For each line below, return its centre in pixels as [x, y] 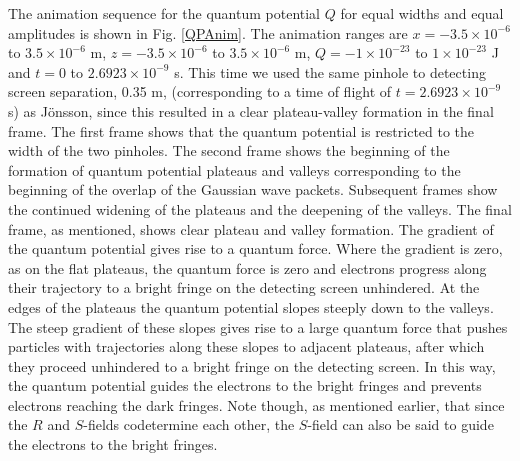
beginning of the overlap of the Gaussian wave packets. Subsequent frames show [253, 189]
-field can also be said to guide [400, 424]
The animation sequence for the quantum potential [164, 13]
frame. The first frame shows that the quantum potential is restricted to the [241, 130]
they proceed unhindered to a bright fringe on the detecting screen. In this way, [252, 365]
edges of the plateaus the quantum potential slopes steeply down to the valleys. [251, 306]
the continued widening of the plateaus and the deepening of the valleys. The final [260, 208]
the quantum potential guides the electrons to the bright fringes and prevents [245, 385]
